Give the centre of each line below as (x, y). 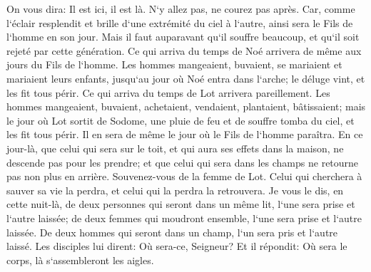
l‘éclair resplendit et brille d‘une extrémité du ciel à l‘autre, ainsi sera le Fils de (180, 22)
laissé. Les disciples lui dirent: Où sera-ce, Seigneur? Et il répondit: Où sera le (177, 246)
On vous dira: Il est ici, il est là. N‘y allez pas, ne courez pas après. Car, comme (181, 9)
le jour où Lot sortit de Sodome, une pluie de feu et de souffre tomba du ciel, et (181, 120)
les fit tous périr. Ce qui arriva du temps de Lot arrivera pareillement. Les (168, 92)
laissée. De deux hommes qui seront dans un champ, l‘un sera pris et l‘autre (172, 232)
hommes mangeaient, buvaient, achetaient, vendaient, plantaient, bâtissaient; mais (186, 106)
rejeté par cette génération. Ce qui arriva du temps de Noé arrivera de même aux (184, 50)
